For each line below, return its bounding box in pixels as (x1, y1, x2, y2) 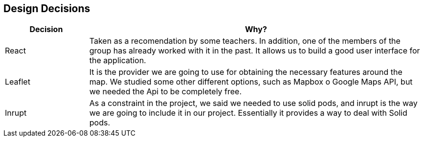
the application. (89, 55, 146, 66)
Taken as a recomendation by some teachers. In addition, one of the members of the (89, 36, 401, 46)
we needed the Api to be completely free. (89, 87, 242, 97)
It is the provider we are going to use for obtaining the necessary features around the (89, 67, 402, 77)
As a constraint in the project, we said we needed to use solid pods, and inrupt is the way (89, 98, 418, 108)
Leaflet (5, 77, 30, 87)
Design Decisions (3, 2, 90, 15)
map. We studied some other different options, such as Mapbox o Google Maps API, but (89, 77, 413, 87)
